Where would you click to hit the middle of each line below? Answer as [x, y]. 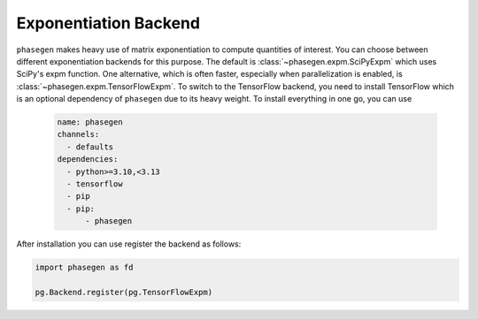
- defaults [90, 147]
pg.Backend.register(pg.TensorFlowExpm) [123, 292]
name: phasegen [90, 122]
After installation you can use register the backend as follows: [129, 244]
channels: [78, 134]
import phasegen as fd [84, 268]
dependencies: [88, 159]
